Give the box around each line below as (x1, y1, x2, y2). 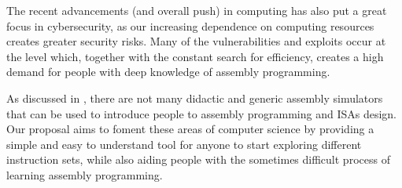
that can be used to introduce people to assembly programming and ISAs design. (6, 105, 396, 121)
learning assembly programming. (6, 166, 163, 183)
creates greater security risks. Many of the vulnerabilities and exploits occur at (6, 33, 386, 49)
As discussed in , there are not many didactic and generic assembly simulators (6, 89, 383, 106)
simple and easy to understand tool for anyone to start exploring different (6, 136, 362, 152)
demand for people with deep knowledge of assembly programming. (6, 63, 330, 80)
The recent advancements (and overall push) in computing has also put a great (6, 2, 387, 18)
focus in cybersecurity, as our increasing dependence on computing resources (6, 17, 374, 34)
